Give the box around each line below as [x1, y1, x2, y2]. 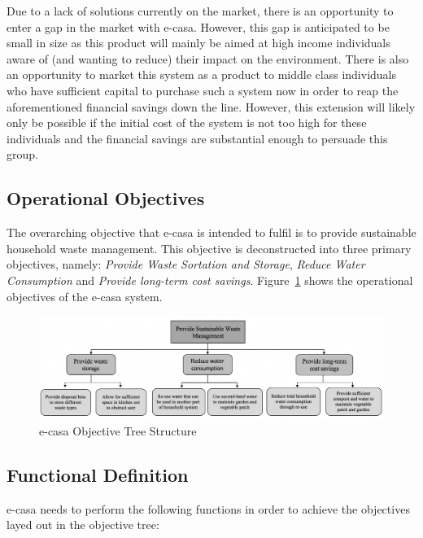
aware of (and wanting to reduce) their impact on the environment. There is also [7, 50, 409, 67]
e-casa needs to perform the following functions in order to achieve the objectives [7, 500, 410, 517]
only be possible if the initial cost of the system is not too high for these [7, 114, 367, 131]
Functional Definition [7, 461, 189, 487]
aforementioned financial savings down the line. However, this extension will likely [7, 98, 416, 115]
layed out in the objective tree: [7, 516, 159, 533]
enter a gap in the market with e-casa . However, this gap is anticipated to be [7, 18, 390, 35]
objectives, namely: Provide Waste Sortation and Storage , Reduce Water [7, 256, 365, 273]
